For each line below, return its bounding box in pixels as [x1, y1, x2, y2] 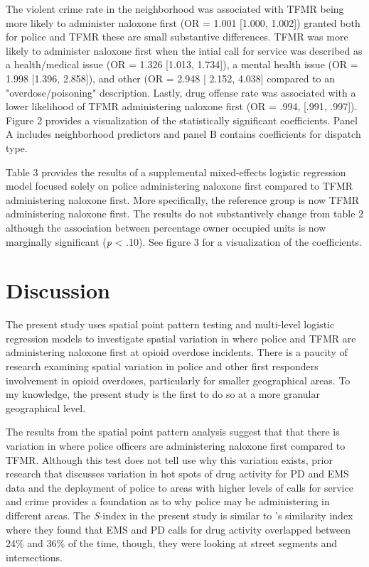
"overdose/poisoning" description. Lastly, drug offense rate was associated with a [6, 85, 356, 99]
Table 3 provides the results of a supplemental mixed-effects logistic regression [6, 164, 346, 179]
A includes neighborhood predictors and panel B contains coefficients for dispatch [6, 126, 361, 141]
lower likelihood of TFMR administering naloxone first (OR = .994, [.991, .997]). [6, 99, 358, 114]
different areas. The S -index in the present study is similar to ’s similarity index [6, 507, 353, 522]
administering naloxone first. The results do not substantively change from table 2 [6, 206, 364, 221]
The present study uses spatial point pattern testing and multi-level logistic [6, 317, 335, 332]
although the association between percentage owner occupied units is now [6, 220, 326, 234]
